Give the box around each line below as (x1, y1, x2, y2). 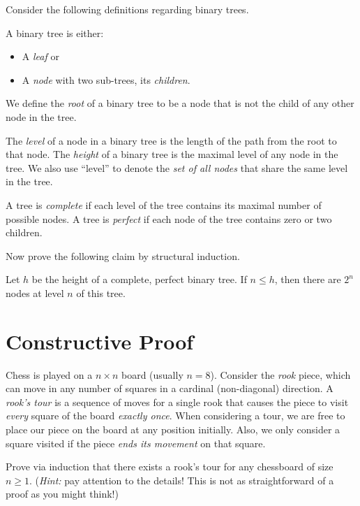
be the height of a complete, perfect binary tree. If (31, 272, 247, 287)
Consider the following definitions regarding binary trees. (6, 2, 249, 16)
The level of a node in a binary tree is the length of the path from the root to (6, 133, 337, 147)
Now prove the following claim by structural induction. (6, 248, 240, 263)
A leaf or (22, 49, 59, 64)
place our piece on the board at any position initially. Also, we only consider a (6, 422, 340, 436)
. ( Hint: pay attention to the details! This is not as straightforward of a (29, 472, 334, 487)
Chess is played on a (6, 367, 93, 382)
